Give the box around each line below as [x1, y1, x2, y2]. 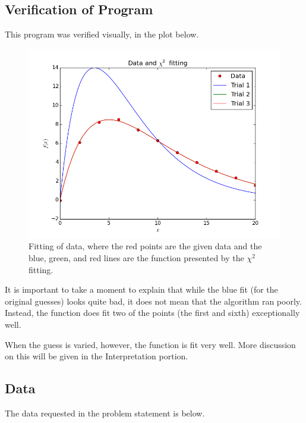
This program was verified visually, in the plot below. [5, 28, 199, 40]
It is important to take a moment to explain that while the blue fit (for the [5, 283, 278, 296]
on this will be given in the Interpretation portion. [5, 350, 188, 362]
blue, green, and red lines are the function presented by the [29, 251, 244, 264]
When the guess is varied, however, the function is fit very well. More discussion [5, 338, 296, 350]
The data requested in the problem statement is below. [5, 406, 205, 419]
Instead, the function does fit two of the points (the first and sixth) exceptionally [5, 306, 300, 319]
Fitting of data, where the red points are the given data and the [29, 240, 262, 252]
